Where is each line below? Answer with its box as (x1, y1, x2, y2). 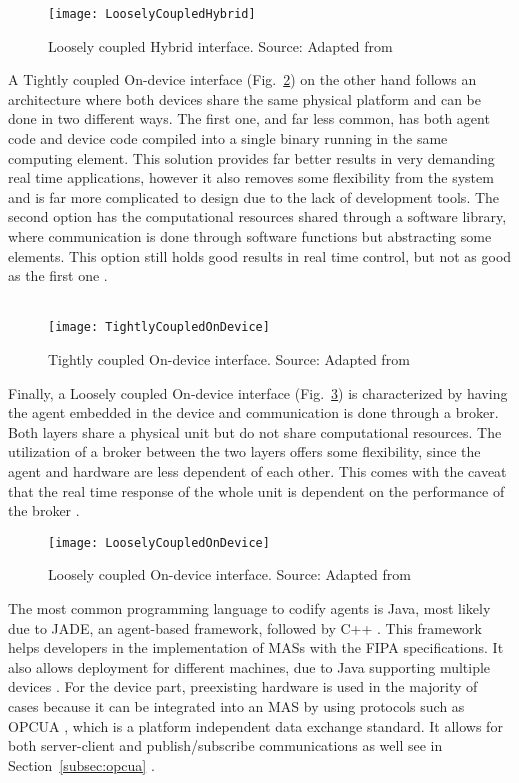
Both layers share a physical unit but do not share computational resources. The (8, 421, 502, 442)
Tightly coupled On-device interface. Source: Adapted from (48, 349, 410, 370)
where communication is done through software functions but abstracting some (8, 226, 492, 246)
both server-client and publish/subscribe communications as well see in (8, 735, 443, 756)
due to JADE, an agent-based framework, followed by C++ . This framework (8, 617, 482, 638)
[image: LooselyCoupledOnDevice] (48, 535, 270, 550)
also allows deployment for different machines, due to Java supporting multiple (8, 656, 491, 677)
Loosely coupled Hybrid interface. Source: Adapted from (48, 35, 393, 56)
